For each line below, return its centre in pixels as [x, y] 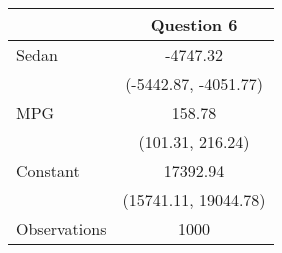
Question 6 [194, 24]
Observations [61, 228]
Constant [48, 170]
